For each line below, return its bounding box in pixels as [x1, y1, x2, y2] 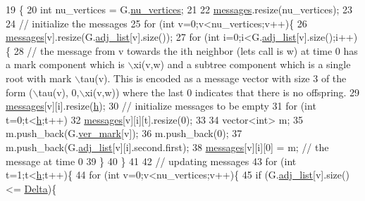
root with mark [6, 70, 72, 85]
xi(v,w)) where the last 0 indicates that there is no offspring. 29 [85, 84, 360, 99]
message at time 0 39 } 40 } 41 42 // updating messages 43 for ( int [6, 153, 297, 168]
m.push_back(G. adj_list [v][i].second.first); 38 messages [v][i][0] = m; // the [6, 139, 329, 154]
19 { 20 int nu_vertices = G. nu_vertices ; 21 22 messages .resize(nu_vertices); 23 [6, 2, 352, 16]
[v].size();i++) [296, 30, 358, 44]
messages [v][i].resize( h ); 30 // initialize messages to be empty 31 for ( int [6, 98, 316, 113]
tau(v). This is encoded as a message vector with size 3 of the [80, 70, 347, 85]
